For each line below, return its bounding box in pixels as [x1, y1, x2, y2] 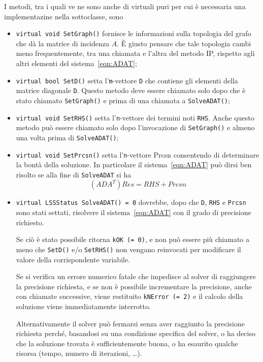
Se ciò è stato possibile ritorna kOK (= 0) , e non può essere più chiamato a [16, 234, 250, 245]
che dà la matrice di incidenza [16, 38, 109, 48]
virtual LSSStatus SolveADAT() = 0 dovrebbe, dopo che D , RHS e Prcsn [16, 197, 246, 207]
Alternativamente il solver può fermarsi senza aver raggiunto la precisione [16, 318, 245, 328]
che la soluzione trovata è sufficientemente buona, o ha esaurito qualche [16, 338, 238, 348]
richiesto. [16, 217, 44, 227]
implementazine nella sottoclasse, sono [4, 11, 123, 21]
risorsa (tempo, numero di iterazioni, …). [16, 348, 142, 358]
